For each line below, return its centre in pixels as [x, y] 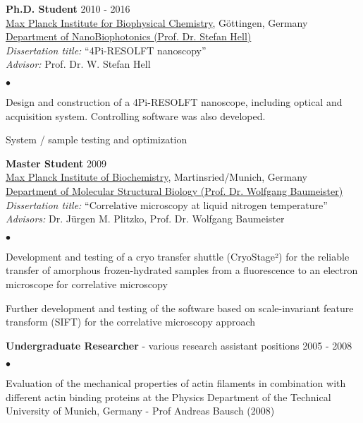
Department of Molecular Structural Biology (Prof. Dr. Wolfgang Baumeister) [174, 190]
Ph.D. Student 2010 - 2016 [68, 8]
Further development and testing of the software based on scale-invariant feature [180, 308]
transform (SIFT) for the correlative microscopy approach [131, 322]
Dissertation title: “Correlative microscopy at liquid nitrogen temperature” [167, 204]
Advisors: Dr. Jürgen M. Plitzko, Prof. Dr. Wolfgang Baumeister [145, 219]
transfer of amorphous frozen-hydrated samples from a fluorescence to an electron [182, 270]
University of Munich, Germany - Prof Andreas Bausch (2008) [140, 411]
